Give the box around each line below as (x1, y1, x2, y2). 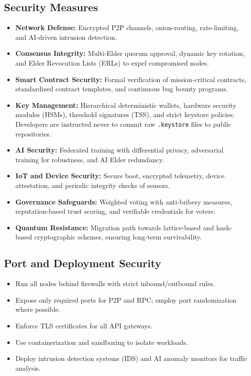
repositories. (15, 128, 51, 138)
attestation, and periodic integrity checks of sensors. (15, 180, 170, 190)
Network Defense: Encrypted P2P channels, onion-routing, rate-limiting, (15, 22, 239, 33)
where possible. (15, 304, 61, 314)
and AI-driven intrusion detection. (15, 32, 117, 42)
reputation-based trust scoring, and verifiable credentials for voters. (15, 206, 216, 216)
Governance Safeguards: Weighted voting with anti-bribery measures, (15, 196, 232, 206)
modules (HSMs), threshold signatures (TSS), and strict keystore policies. (15, 109, 235, 120)
